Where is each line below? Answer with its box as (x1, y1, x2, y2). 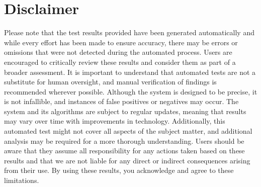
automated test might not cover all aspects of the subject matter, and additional (4, 126, 252, 136)
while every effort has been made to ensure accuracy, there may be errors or (4, 37, 238, 47)
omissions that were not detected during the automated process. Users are (4, 47, 232, 57)
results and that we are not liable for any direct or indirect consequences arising (4, 155, 250, 165)
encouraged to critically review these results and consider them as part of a (4, 56, 236, 67)
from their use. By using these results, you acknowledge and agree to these (4, 165, 234, 175)
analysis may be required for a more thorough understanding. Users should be (4, 135, 244, 146)
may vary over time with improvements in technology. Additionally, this (4, 116, 225, 126)
